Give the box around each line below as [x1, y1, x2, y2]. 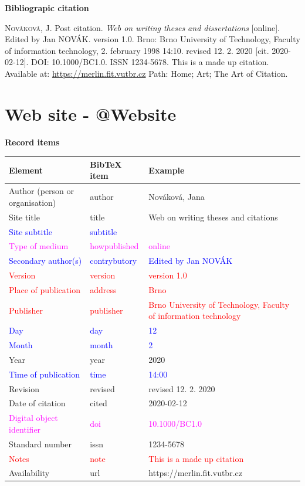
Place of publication [9, 283, 80, 295]
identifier [9, 423, 41, 435]
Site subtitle [9, 225, 52, 237]
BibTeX [90, 158, 122, 170]
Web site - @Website [5, 101, 177, 125]
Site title [9, 210, 40, 223]
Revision [9, 382, 39, 395]
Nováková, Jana [148, 191, 205, 203]
